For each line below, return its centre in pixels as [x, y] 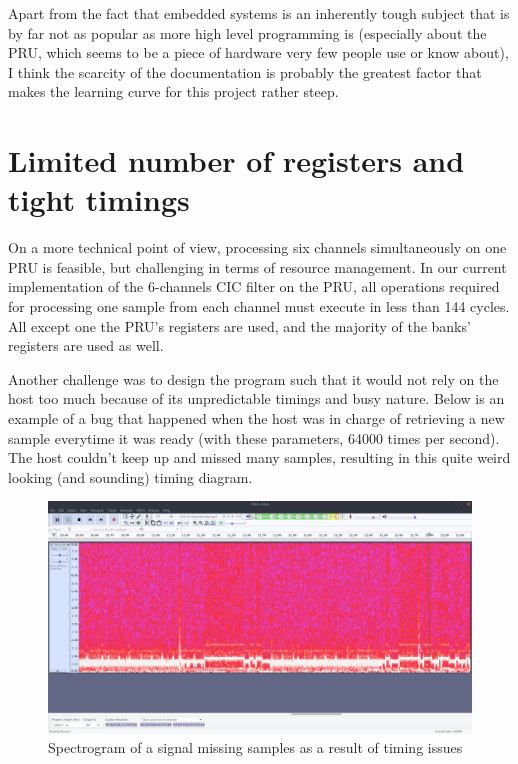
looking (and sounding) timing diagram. [130, 476]
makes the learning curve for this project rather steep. [173, 91]
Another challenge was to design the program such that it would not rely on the [253, 378]
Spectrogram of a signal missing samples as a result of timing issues [255, 747]
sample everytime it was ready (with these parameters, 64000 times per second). [254, 437]
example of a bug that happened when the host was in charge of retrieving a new [256, 418]
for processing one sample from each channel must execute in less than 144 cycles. [259, 306]
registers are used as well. [86, 345]
